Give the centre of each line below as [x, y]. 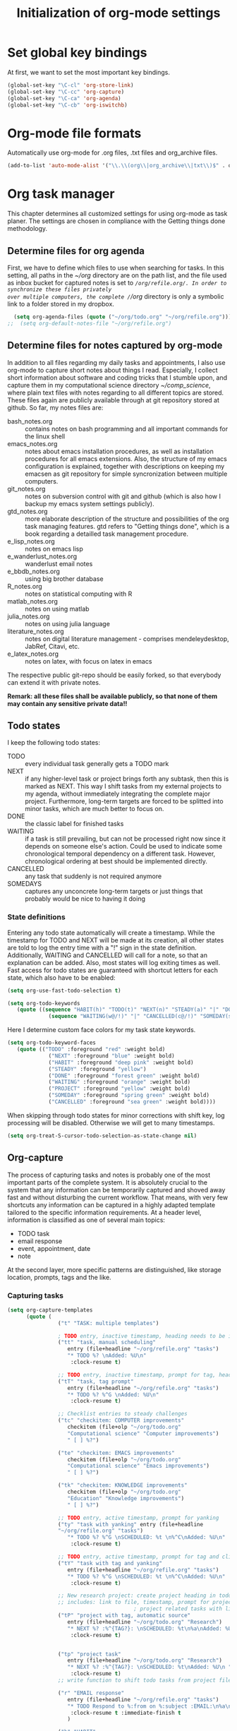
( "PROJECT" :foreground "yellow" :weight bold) [120, 1089]
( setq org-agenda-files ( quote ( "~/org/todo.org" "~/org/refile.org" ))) [123, 317]
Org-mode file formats [74, 133]
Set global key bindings [77, 53]
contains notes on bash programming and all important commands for [126, 429]
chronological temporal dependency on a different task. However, [120, 854]
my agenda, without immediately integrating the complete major [118, 794]
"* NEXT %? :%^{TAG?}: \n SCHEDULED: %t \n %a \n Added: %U [150, 1629]
